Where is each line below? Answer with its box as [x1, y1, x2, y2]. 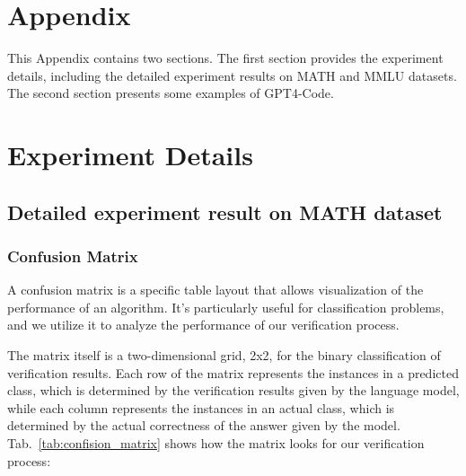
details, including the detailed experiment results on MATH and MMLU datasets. [7, 66, 457, 84]
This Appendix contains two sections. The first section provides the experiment [7, 48, 444, 67]
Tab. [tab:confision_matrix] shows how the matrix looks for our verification [7, 434, 425, 453]
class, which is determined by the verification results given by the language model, [7, 381, 460, 400]
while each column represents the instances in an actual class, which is [7, 398, 395, 417]
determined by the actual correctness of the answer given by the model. [7, 416, 400, 435]
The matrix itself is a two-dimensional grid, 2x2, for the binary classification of [7, 346, 441, 365]
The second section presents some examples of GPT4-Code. [7, 84, 334, 102]
